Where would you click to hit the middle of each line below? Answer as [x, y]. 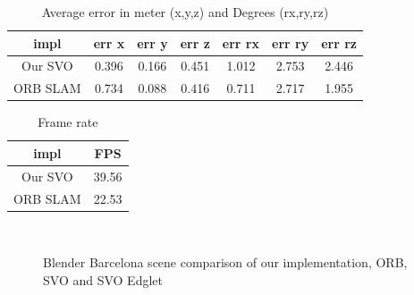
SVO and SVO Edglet [103, 279]
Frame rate [68, 122]
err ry [291, 42]
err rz [339, 42]
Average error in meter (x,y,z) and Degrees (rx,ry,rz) [185, 12]
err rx [241, 42]
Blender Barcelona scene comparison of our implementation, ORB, [225, 262]
